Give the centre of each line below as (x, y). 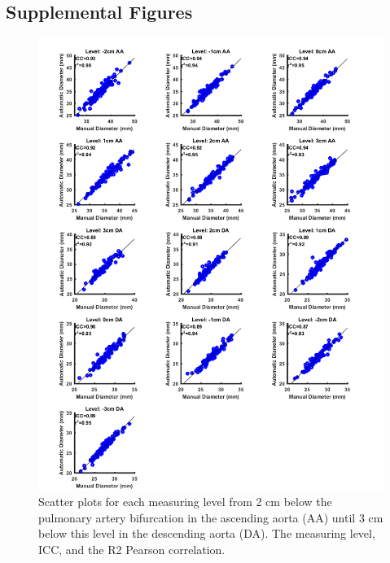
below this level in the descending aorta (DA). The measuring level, (207, 533)
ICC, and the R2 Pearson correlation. (132, 549)
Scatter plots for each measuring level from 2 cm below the (185, 501)
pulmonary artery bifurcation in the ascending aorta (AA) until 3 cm (211, 517)
